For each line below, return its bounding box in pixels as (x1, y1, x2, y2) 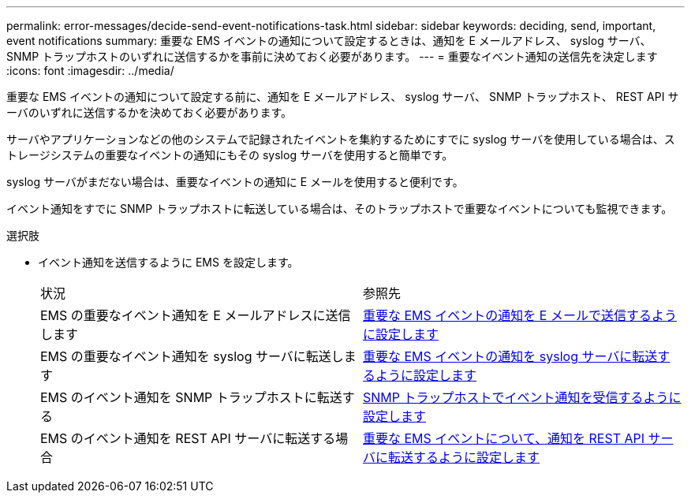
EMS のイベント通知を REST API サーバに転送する (40, 430, 336, 446)
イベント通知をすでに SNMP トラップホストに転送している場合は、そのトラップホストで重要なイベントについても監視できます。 (6, 202, 673, 215)
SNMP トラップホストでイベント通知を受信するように (363, 389, 682, 405)
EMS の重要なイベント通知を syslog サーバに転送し (40, 348, 344, 364)
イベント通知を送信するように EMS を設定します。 (38, 255, 299, 269)
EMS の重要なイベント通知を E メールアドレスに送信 (40, 307, 351, 323)
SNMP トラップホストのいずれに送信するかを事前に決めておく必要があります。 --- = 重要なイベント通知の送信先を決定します (6, 50, 658, 63)
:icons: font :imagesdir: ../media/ (6, 64, 174, 77)
